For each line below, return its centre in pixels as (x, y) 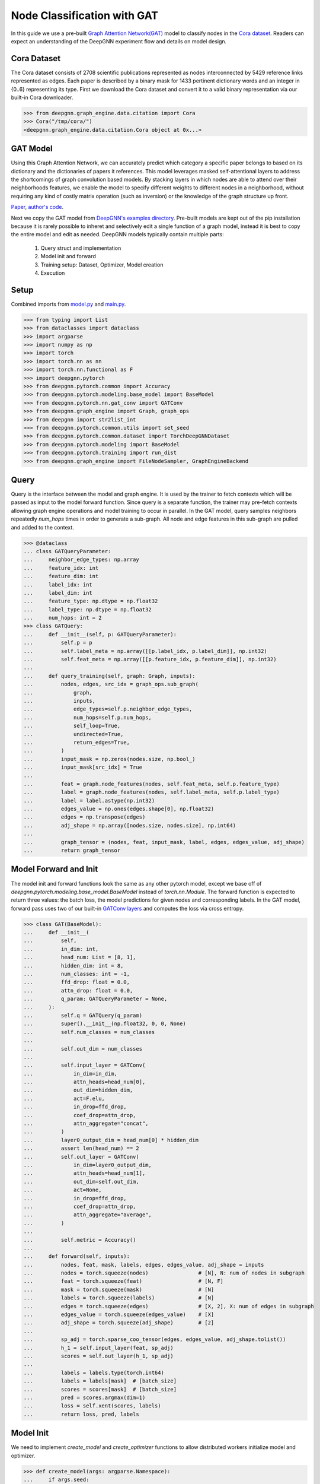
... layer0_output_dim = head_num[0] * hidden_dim (111, 1140)
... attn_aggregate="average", (88, 1215)
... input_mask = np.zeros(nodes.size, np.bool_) (109, 759)
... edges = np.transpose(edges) (84, 817)
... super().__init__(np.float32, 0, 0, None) (105, 1024)
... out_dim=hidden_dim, (78, 1090)
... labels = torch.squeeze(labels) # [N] (119, 1298)
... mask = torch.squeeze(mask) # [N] (119, 1289)
